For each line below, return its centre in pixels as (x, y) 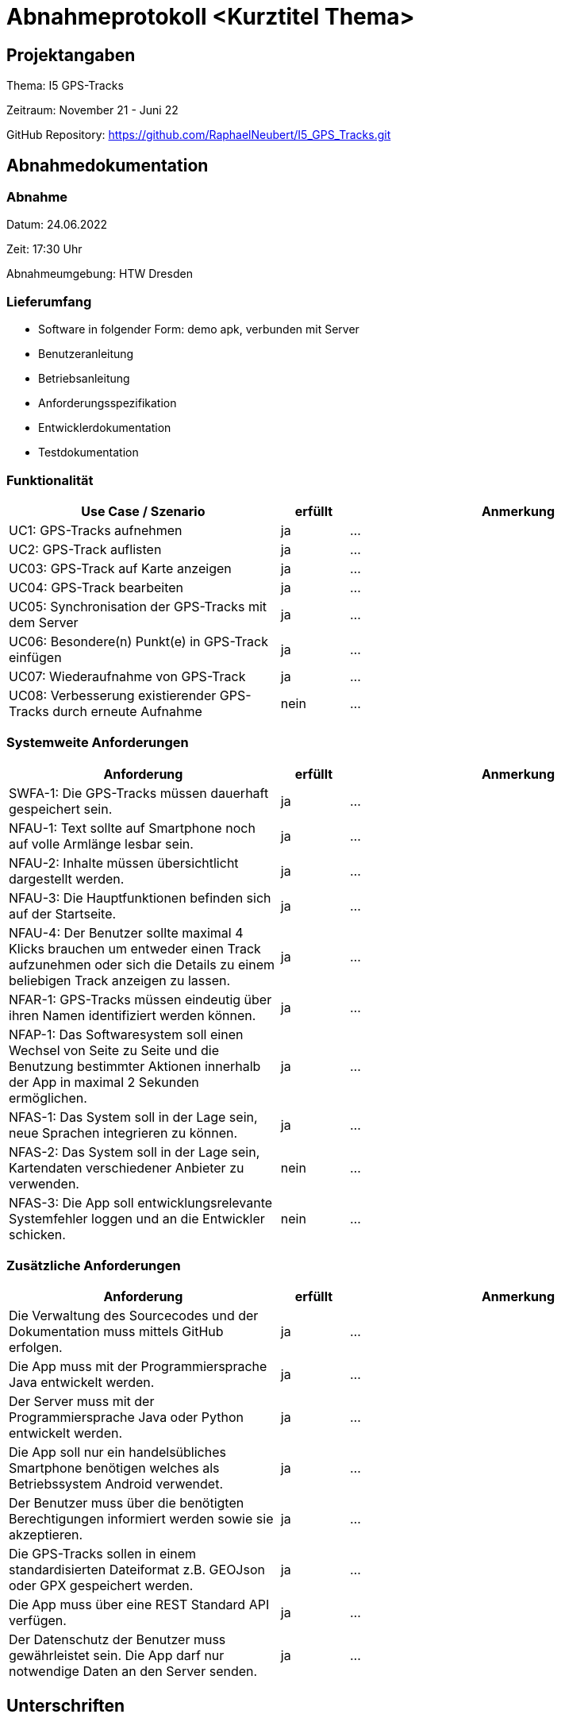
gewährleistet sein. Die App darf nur (117, 1656)
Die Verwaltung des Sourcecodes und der (134, 1316)
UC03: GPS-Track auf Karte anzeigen (120, 568)
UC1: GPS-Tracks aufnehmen (96, 530)
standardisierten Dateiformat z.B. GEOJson (137, 1570)
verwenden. (44, 1183)
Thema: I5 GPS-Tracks (65, 86)
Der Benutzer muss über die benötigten (127, 1503)
